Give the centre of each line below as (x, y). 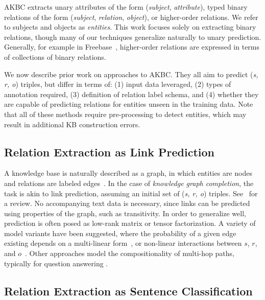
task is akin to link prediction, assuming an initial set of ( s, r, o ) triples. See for (131, 193)
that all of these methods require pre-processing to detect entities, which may (125, 114)
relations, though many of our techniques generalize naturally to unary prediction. (133, 37)
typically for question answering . (56, 263)
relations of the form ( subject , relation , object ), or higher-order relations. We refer (131, 17)
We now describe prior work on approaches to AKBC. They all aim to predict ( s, (131, 74)
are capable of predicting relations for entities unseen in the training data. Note (129, 104)
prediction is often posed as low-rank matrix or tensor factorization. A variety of (130, 223)
